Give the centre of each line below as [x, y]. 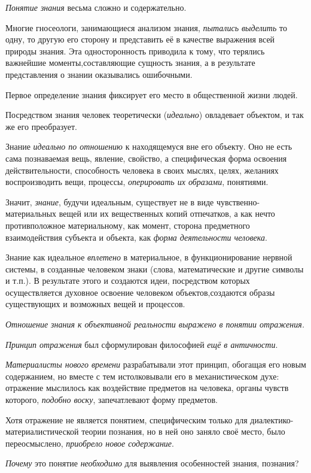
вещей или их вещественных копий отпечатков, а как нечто [167, 213]
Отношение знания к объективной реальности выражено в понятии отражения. [155, 324]
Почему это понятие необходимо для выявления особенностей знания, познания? [152, 463]
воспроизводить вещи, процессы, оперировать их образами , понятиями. [137, 182]
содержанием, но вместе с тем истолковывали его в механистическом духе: [142, 376]
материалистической [42, 431]
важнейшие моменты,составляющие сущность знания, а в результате [130, 63]
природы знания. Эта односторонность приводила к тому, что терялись [135, 51]
